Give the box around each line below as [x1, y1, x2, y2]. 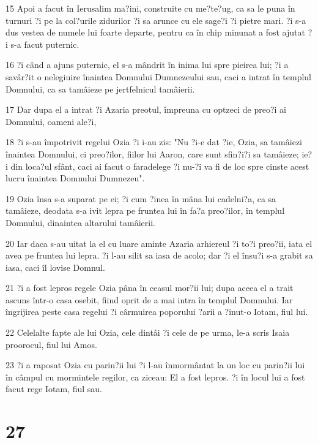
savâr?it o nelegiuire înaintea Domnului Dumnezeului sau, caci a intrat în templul [6, 70, 312, 83]
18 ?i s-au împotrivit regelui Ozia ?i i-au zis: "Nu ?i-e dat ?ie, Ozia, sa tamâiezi [6, 135, 302, 148]
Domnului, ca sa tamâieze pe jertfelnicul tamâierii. [6, 82, 195, 95]
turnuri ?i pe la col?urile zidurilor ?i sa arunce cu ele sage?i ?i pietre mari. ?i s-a [6, 13, 306, 26]
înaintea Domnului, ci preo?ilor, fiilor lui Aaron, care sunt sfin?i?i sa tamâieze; [6, 147, 299, 160]
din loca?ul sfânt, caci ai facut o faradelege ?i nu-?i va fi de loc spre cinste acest [10, 159, 309, 172]
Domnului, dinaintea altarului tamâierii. [6, 216, 155, 229]
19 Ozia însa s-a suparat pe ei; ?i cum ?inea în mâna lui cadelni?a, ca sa [6, 192, 276, 205]
